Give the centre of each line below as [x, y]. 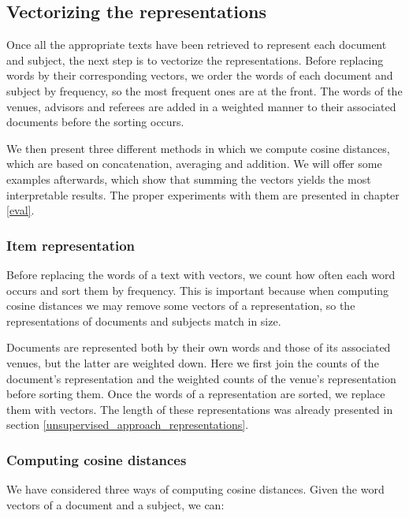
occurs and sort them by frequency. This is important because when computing [198, 290]
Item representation [71, 245]
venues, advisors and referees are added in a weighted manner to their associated [201, 106]
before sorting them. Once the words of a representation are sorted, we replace [196, 394]
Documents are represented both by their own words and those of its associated [199, 347]
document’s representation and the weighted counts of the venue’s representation [201, 378]
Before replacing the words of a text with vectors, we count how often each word [201, 274]
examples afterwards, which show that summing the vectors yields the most [189, 179]
